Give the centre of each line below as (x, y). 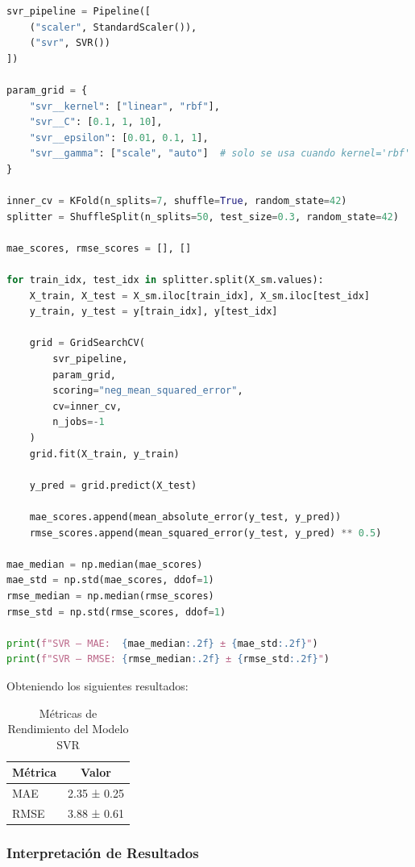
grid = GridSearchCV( (87, 343)
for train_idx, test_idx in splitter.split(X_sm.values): (165, 280)
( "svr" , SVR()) (70, 43)
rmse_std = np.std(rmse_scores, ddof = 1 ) (116, 612)
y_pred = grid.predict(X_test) (113, 485)
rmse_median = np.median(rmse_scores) (110, 596)
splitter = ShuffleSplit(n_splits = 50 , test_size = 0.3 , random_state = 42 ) (203, 217)
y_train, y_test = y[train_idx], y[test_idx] (154, 312)
